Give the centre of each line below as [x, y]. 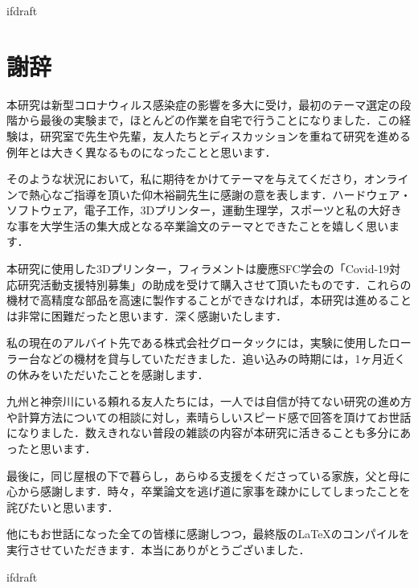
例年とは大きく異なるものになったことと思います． [141, 151]
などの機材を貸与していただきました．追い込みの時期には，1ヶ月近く [223, 359]
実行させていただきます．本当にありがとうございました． [158, 549]
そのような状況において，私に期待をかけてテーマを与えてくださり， [185, 179]
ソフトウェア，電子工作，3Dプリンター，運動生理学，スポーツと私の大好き [205, 210]
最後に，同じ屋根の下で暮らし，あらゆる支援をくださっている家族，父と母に [209, 475]
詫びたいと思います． [63, 506]
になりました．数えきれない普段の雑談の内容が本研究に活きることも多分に [203, 433]
